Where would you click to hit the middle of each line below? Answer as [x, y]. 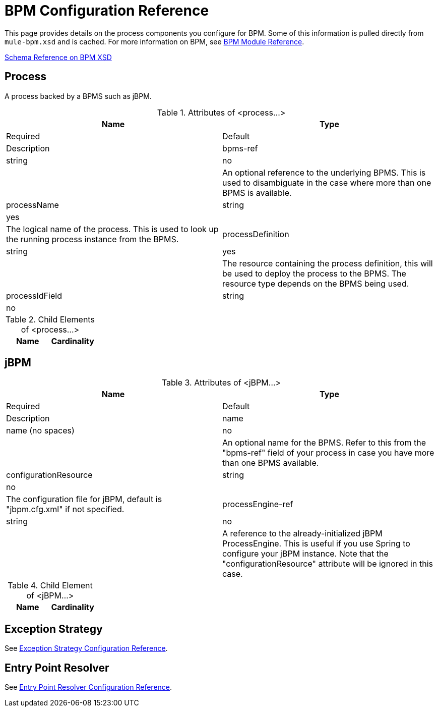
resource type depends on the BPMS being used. [316, 283]
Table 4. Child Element [50, 586]
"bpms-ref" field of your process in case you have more [328, 453]
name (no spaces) [40, 431]
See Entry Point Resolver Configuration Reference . [88, 687]
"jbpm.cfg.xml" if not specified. [65, 509]
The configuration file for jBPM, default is [84, 499]
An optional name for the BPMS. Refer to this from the [324, 443]
